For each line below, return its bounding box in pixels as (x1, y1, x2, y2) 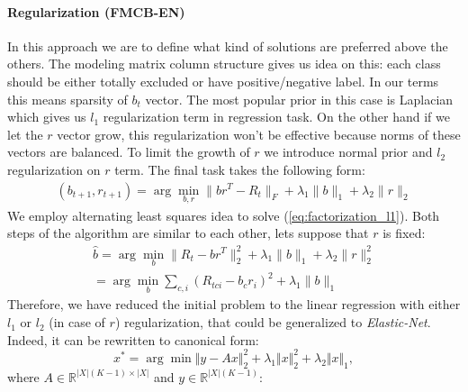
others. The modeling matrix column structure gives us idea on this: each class (7, 54, 441, 73)
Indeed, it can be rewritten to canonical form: (7, 330, 259, 349)
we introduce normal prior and (264, 142, 433, 161)
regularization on (7, 160, 101, 178)
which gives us (7, 107, 86, 126)
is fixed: (382, 223, 426, 242)
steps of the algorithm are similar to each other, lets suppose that (7, 223, 369, 242)
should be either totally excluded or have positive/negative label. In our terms (7, 71, 439, 90)
